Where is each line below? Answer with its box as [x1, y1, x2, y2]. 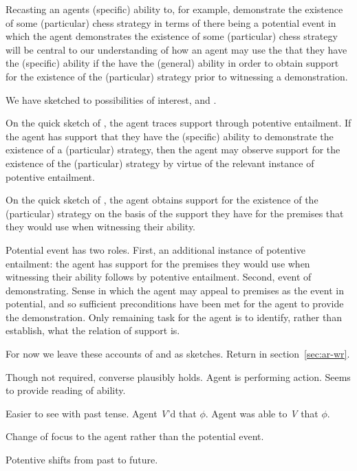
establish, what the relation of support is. [6, 323, 180, 338]
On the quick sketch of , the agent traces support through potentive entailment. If [6, 116, 351, 130]
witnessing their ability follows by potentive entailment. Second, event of [6, 270, 312, 284]
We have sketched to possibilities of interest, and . [6, 92, 217, 107]
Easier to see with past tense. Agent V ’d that [6, 406, 197, 420]
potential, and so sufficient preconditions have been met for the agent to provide [6, 296, 344, 311]
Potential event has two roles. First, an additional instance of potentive [6, 242, 305, 256]
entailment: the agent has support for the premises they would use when [6, 256, 310, 270]
